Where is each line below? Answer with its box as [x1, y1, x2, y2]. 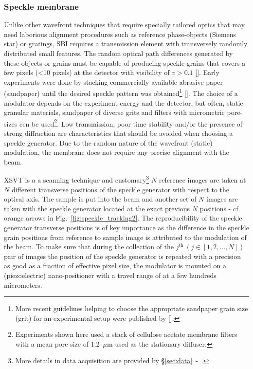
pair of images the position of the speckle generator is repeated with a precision [4, 251, 241, 261]
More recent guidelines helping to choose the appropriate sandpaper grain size [15, 303, 248, 314]
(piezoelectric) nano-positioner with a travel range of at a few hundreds [4, 270, 217, 280]
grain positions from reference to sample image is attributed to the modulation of [4, 232, 247, 242]
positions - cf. [199, 203, 240, 213]
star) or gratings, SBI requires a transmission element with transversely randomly [4, 38, 248, 49]
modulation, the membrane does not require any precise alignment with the [4, 147, 229, 157]
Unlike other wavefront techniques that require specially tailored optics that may [4, 19, 245, 30]
